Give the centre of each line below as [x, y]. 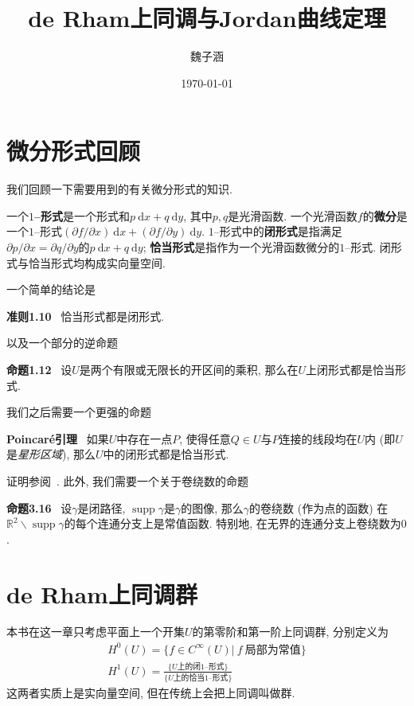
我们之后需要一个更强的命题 [79, 412]
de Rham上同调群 [102, 593]
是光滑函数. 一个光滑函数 [293, 215]
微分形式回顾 [74, 151]
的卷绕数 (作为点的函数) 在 [319, 507]
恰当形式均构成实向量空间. [97, 262]
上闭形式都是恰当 [350, 369]
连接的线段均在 [318, 438]
